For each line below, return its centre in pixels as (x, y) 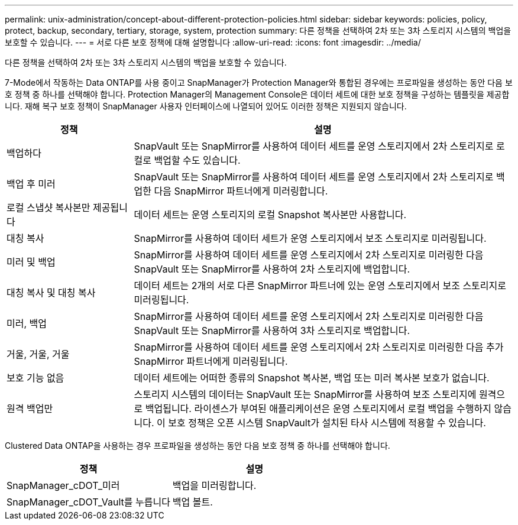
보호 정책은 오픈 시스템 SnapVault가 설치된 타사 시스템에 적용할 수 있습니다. (327, 423)
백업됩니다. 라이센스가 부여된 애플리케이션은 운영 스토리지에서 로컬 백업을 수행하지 (318, 409)
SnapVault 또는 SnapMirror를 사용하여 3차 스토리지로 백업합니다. (272, 330)
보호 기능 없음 (35, 378)
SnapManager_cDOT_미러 (63, 485)
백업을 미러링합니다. (214, 485)
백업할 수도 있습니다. (197, 160)
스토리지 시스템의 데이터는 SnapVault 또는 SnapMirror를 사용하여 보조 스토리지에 (305, 394)
